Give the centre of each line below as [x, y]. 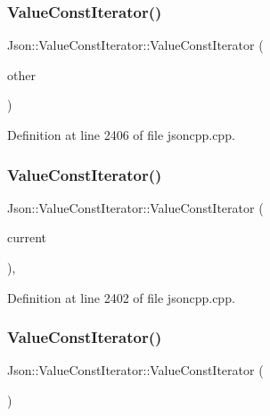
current [27, 237]
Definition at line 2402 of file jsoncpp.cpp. [121, 297]
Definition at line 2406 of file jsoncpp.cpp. [121, 135]
